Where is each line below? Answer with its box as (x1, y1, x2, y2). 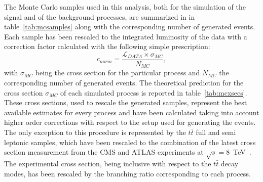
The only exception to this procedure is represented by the (4, 127, 186, 138)
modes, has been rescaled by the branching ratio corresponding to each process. (4, 168, 251, 178)
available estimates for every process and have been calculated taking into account (4, 107, 259, 117)
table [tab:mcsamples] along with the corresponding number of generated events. (4, 21, 255, 32)
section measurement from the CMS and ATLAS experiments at (4, 147, 204, 157)
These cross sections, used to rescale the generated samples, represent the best (4, 97, 247, 108)
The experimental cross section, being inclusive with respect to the (4, 158, 211, 168)
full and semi (196, 127, 236, 138)
